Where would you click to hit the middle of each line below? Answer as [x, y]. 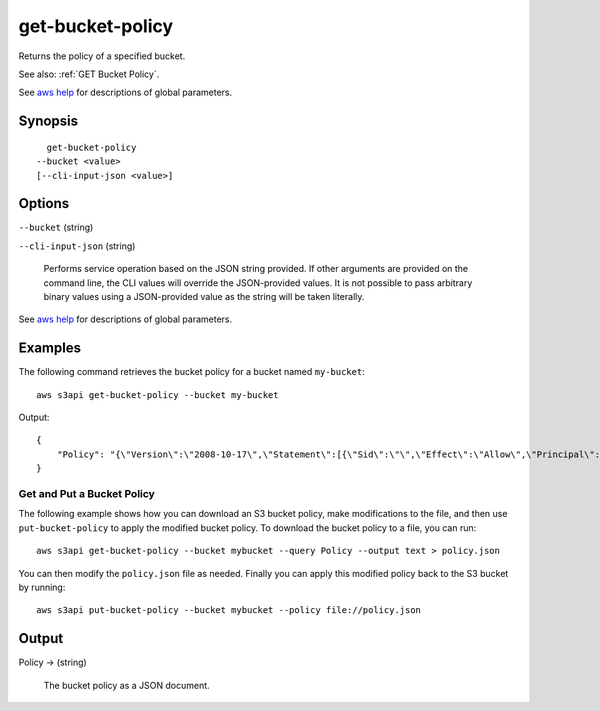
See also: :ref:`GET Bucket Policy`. [89, 74]
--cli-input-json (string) [77, 246]
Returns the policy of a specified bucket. [102, 56]
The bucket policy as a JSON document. [126, 685]
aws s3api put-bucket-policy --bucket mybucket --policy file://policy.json [229, 610]
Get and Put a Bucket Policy [86, 493]
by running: [42, 587]
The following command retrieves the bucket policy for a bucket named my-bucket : [191, 372]
